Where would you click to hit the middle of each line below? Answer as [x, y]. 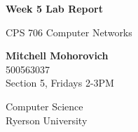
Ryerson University [47, 120]
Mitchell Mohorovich [57, 56]
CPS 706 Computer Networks [69, 32]
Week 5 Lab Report [54, 8]
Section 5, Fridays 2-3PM [60, 83]
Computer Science [44, 106]
